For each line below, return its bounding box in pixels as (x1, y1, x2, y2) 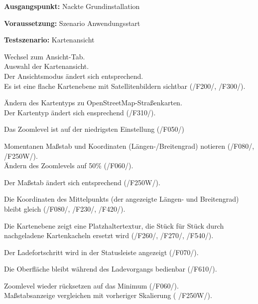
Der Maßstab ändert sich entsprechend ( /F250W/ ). (4, 177, 160, 187)
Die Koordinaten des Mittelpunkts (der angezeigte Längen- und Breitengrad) (4, 194, 239, 204)
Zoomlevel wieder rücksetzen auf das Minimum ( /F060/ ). (4, 280, 179, 291)
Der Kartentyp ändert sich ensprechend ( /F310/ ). (4, 107, 156, 117)
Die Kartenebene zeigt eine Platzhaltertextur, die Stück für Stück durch (4, 220, 224, 231)
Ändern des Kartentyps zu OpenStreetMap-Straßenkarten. (4, 97, 182, 108)
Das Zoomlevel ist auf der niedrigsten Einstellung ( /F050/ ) (4, 124, 184, 134)
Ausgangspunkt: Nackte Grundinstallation (4, 1, 140, 11)
